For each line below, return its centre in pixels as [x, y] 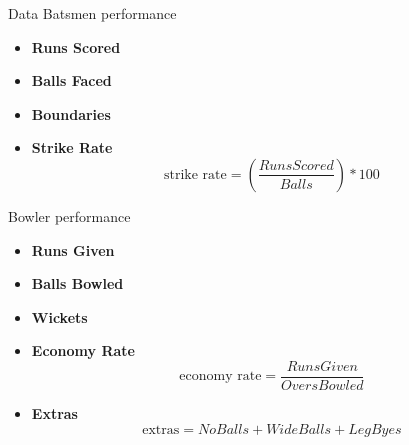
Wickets [59, 316]
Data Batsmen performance [92, 13]
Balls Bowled [77, 283]
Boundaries [71, 113]
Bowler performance [69, 215]
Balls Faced [71, 80]
